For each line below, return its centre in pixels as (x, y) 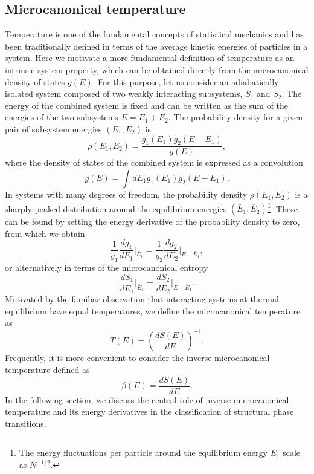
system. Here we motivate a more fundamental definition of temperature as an (150, 58)
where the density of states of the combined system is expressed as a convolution (154, 162)
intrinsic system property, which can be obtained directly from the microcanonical (157, 69)
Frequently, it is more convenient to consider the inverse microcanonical (137, 358)
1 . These (282, 207)
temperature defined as (47, 370)
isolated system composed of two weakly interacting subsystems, (124, 93)
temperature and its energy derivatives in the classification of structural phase (149, 411)
